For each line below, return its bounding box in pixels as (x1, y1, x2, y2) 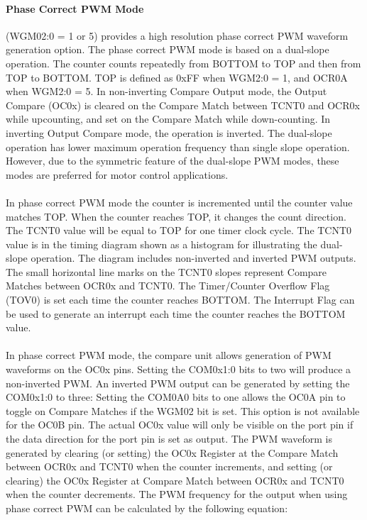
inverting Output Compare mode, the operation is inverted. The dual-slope (6, 125, 332, 140)
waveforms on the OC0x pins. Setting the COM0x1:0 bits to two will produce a (6, 362, 351, 377)
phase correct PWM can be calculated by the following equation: (6, 500, 288, 515)
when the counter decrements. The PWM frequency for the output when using (6, 487, 348, 502)
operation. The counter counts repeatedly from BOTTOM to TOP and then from (6, 55, 361, 70)
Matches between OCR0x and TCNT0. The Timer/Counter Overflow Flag (6, 278, 330, 293)
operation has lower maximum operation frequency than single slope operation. (6, 139, 350, 154)
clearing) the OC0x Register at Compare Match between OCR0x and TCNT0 (6, 472, 344, 487)
